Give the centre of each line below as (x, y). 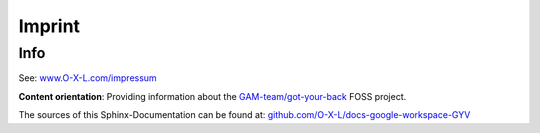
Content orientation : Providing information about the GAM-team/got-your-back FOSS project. (212, 96)
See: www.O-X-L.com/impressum (87, 78)
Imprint (49, 26)
